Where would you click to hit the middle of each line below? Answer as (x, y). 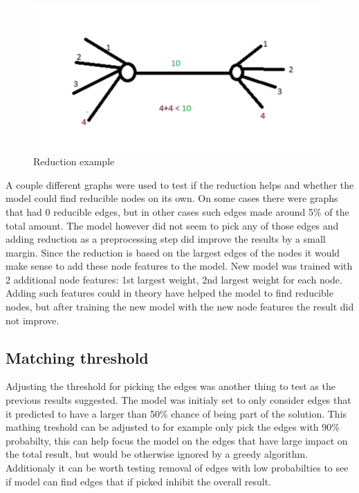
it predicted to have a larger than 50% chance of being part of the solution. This (176, 413)
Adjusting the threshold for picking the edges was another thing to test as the (171, 386)
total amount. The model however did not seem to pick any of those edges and (172, 225)
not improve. (33, 320)
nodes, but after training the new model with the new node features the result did (180, 307)
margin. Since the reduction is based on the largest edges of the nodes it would (173, 252)
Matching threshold (77, 357)
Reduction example (74, 161)
